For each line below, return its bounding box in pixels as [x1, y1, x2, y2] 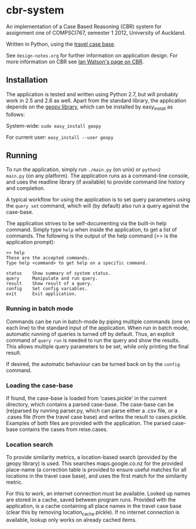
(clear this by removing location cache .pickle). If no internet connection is [6, 508, 180, 517]
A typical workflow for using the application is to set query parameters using [6, 196, 191, 203]
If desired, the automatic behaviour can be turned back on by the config [6, 360, 180, 367]
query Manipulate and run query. [6, 276, 98, 282]
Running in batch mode [6, 304, 74, 313]
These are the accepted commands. [6, 255, 91, 261]
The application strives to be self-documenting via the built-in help [6, 220, 167, 227]
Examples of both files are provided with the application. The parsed [6, 419, 171, 426]
